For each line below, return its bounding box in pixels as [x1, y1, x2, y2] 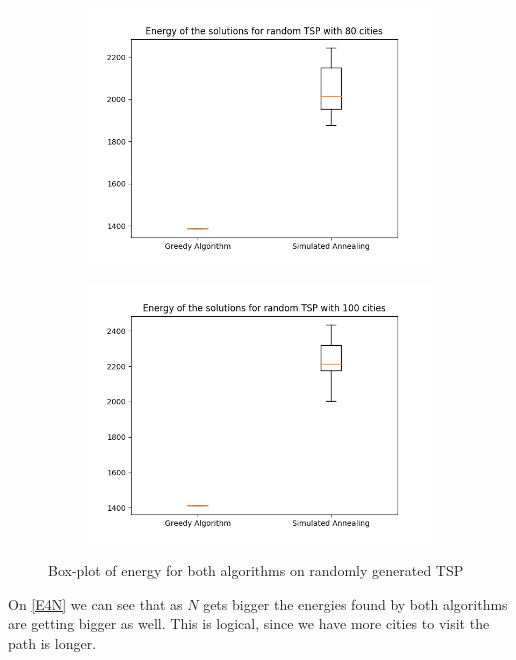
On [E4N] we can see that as [8, 593, 183, 614]
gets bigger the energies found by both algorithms [203, 593, 508, 614]
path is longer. [8, 632, 97, 653]
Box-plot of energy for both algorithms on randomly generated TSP [48, 560, 464, 581]
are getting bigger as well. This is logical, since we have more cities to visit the [8, 613, 490, 634]
